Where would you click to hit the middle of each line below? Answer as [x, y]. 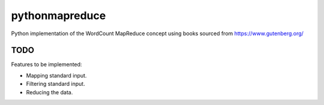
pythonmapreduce [58, 16]
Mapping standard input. [56, 75]
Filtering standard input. [55, 84]
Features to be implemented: [46, 64]
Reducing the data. [49, 92]
